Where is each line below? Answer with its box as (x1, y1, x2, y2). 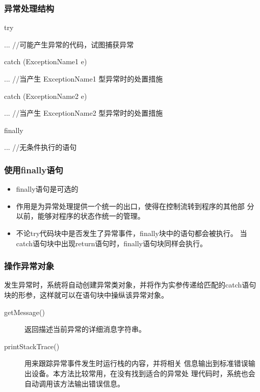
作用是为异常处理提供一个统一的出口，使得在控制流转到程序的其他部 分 (16, 200, 254, 211)
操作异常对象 (4, 259, 55, 272)
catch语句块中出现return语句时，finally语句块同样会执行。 (16, 238, 207, 248)
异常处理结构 (4, 2, 55, 14)
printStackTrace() (4, 341, 60, 351)
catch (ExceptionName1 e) (4, 56, 87, 67)
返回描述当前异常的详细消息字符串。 (24, 324, 146, 334)
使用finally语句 (4, 163, 63, 176)
